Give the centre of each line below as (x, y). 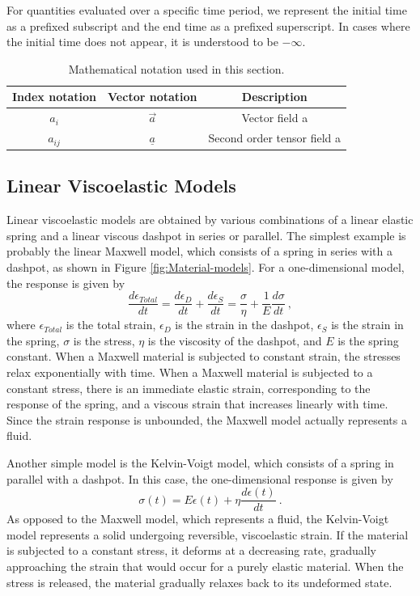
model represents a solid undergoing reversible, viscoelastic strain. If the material (208, 534)
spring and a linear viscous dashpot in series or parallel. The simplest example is (206, 235)
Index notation (55, 97)
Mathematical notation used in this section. (176, 68)
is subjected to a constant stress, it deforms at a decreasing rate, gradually (191, 550)
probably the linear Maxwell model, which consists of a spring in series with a (200, 251)
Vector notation (153, 97)
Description (274, 97)
